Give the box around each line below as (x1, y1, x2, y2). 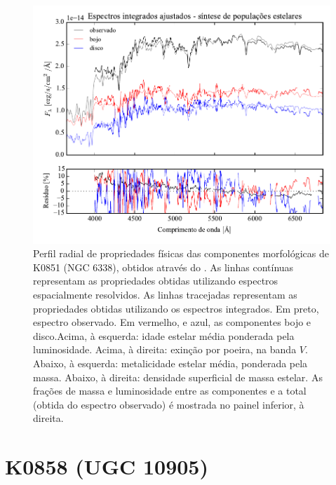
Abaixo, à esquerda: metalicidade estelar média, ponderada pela (33, 356, 308, 371)
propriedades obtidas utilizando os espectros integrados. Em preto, (33, 301, 319, 315)
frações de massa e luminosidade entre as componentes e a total (33, 383, 307, 398)
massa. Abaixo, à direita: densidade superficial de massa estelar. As (33, 369, 323, 384)
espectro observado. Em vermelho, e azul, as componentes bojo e (33, 315, 311, 329)
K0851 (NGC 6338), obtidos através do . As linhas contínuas (33, 259, 294, 274)
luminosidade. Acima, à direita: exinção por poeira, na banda (33, 342, 297, 357)
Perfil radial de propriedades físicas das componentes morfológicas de (33, 246, 330, 261)
